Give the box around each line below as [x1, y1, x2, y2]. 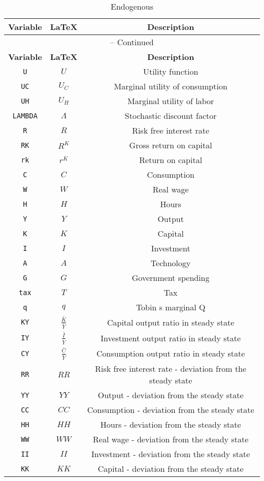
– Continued [110, 36, 154, 48]
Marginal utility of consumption [114, 80, 227, 92]
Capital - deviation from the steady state [97, 463, 244, 475]
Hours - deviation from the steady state [100, 419, 241, 431]
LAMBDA [12, 111, 38, 120]
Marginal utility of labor [127, 95, 214, 107]
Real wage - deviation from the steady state [93, 433, 249, 445]
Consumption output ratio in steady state [96, 347, 245, 360]
